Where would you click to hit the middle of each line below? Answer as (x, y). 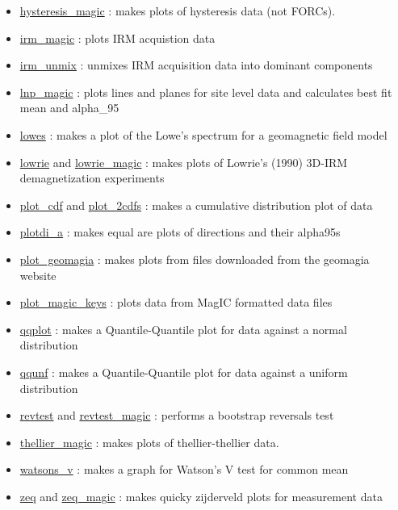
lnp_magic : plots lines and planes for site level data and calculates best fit (206, 92)
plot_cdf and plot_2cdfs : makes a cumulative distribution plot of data (196, 205)
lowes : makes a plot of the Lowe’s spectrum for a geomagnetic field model (203, 134)
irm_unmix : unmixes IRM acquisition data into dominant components (196, 65)
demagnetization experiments (92, 178)
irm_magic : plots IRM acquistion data (117, 38)
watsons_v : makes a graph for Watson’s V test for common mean (184, 469)
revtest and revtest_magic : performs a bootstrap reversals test (177, 415)
